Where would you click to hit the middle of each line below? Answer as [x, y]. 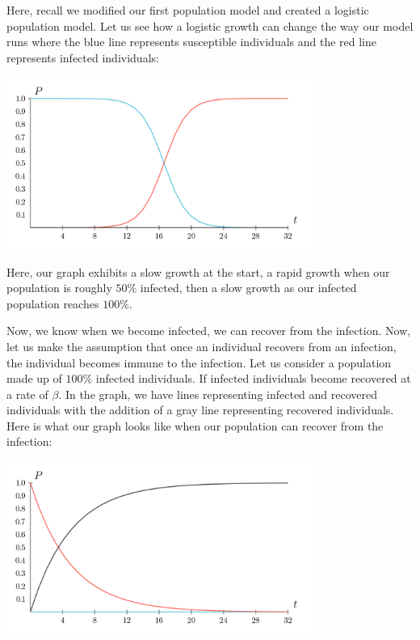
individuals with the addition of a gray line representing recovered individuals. [200, 410]
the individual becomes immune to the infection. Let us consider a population [199, 362]
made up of [34, 378]
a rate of [27, 394]
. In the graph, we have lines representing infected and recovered [218, 394]
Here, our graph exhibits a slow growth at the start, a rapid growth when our [198, 271]
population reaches [53, 303]
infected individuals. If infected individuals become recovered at [253, 378]
